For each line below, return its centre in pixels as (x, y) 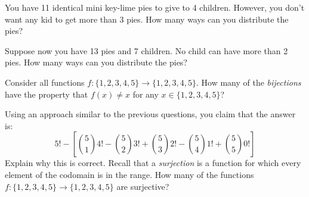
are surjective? (143, 186)
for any (146, 94)
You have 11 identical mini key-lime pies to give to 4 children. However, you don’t (155, 7)
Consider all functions (45, 82)
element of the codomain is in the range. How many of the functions (129, 174)
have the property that (47, 94)
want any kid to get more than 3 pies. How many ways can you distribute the (147, 19)
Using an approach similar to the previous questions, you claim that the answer (150, 114)
